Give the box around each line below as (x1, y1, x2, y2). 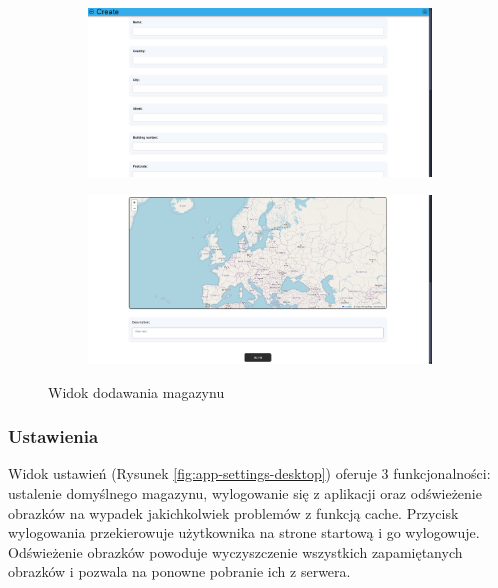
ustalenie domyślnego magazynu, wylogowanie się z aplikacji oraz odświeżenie (8, 483, 482, 504)
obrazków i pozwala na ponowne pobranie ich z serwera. (8, 561, 351, 582)
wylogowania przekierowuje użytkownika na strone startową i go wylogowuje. (8, 522, 480, 543)
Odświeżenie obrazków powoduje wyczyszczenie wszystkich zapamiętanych (8, 541, 463, 562)
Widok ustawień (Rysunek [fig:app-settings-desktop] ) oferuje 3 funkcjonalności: (8, 463, 491, 484)
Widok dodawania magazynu (48, 381, 225, 402)
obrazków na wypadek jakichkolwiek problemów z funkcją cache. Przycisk (8, 502, 459, 523)
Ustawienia (8, 424, 99, 449)
